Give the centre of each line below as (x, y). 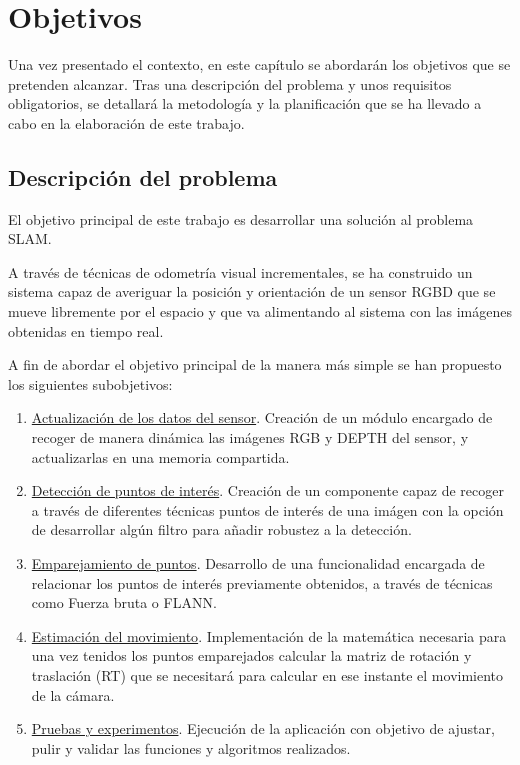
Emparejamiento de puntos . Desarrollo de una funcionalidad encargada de (258, 563)
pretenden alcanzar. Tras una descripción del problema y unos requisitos (230, 83)
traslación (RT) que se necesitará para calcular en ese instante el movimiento (267, 674)
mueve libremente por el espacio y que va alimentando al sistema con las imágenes (260, 311)
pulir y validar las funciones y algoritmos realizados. (191, 747)
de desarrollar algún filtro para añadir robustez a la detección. (221, 529)
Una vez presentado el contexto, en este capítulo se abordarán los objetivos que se (259, 64)
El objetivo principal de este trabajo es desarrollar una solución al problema (241, 218)
